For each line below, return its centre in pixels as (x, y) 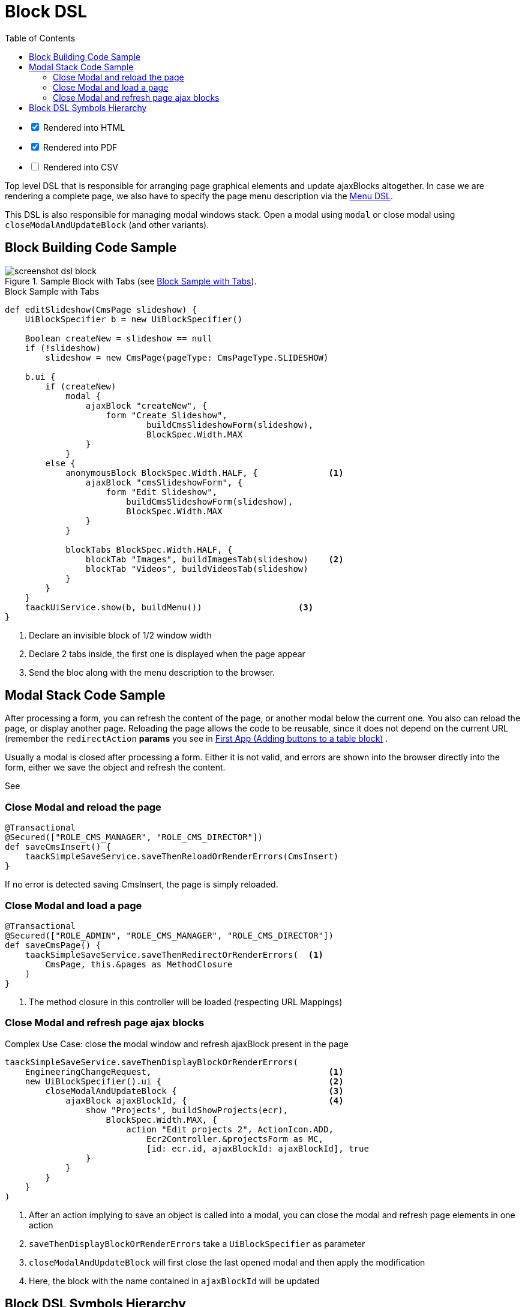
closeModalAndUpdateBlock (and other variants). (107, 224)
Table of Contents (40, 38)
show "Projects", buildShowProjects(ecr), (187, 1110)
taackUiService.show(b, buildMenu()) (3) (169, 607)
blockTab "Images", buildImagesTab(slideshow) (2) (214, 559)
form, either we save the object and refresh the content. (115, 768)
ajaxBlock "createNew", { (146, 405)
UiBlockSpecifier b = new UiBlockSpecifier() (134, 319)
